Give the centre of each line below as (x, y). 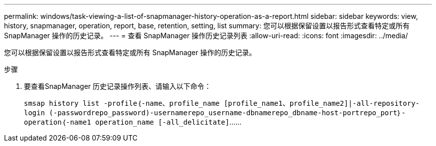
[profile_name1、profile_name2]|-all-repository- (322, 103)
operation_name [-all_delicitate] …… (168, 122)
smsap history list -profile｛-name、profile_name (122, 103)
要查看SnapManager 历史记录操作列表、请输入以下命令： (118, 86)
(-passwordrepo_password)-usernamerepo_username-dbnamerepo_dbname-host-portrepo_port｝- (227, 113)
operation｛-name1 (57, 122)
